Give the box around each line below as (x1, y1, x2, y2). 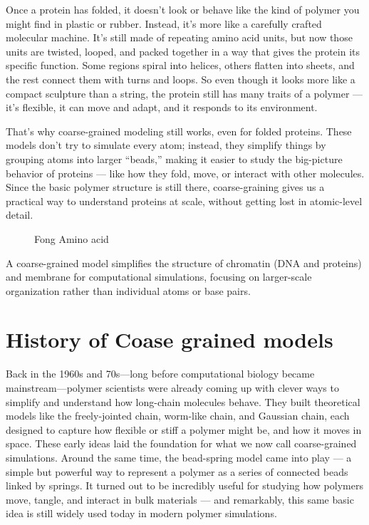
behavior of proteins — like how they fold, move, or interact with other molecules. (6, 165, 365, 180)
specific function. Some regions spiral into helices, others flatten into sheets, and (6, 58, 355, 73)
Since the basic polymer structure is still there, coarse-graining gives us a (6, 180, 325, 194)
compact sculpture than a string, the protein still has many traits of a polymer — (6, 85, 363, 100)
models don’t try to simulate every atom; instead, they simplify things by (6, 137, 326, 152)
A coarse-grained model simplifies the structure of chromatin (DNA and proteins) (6, 255, 362, 270)
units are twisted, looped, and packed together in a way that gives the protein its (6, 43, 360, 58)
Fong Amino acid (34, 231, 109, 246)
